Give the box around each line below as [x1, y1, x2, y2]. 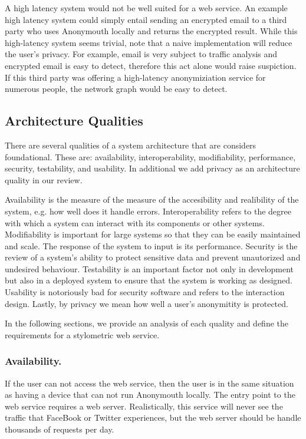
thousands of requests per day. [5, 423, 114, 435]
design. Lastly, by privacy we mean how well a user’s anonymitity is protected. [5, 297, 288, 309]
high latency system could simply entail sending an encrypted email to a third [5, 13, 287, 25]
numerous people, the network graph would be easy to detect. [5, 82, 228, 95]
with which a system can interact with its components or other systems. [5, 216, 265, 229]
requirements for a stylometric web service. [5, 328, 160, 341]
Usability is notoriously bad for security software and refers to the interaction [5, 286, 285, 298]
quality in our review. [5, 173, 83, 186]
